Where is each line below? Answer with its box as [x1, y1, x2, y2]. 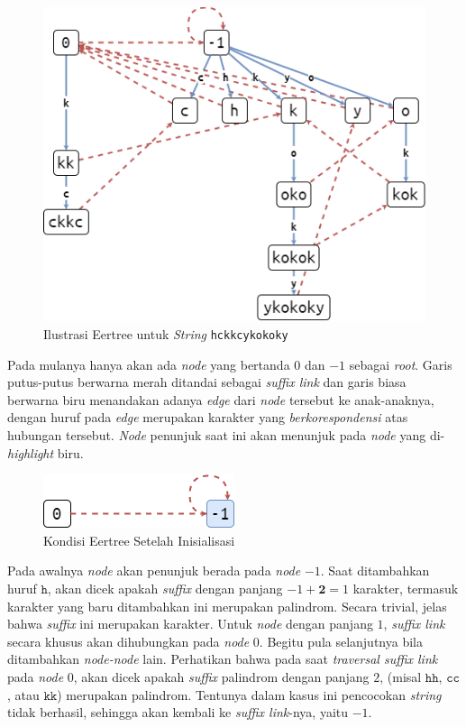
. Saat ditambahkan [320, 561, 430, 580]
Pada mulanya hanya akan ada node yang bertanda [7, 354, 290, 373]
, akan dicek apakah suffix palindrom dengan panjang [73, 667, 370, 686]
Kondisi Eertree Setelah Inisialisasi [43, 530, 235, 549]
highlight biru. [7, 443, 84, 462]
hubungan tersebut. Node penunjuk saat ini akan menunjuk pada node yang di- [7, 426, 445, 445]
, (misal [379, 667, 422, 686]
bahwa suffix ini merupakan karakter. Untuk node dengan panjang [7, 614, 373, 633]
